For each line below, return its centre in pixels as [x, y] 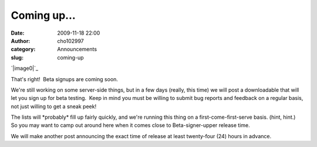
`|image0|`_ [24, 68]
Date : [18, 33]
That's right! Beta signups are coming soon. [65, 79]
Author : [21, 41]
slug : [17, 57]
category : [23, 49]
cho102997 [71, 41]
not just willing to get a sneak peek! [54, 106]
